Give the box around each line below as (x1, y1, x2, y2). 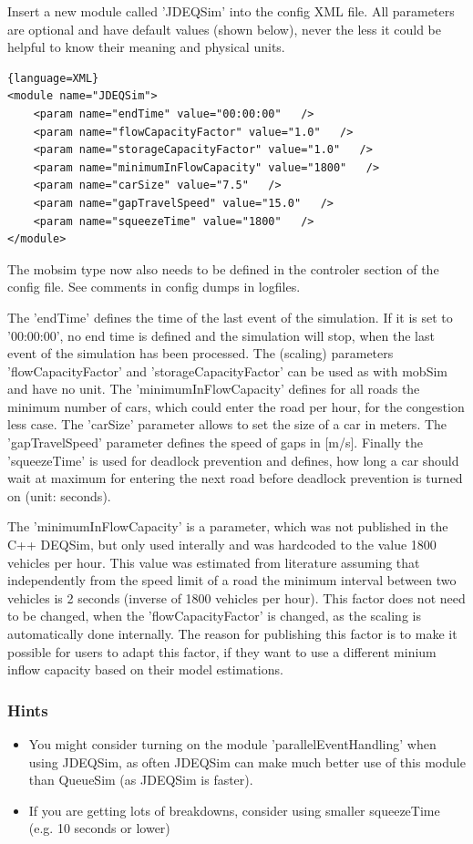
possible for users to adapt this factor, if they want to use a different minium (7, 642, 437, 661)
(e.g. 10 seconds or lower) (28, 818, 170, 838)
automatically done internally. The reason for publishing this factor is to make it (7, 624, 458, 643)
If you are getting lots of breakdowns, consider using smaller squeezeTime (28, 800, 440, 819)
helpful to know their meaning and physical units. (7, 37, 285, 57)
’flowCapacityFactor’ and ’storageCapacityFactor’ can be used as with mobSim (7, 361, 447, 380)
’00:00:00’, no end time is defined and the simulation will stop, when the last (7, 325, 435, 345)
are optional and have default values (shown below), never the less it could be (7, 19, 441, 38)
